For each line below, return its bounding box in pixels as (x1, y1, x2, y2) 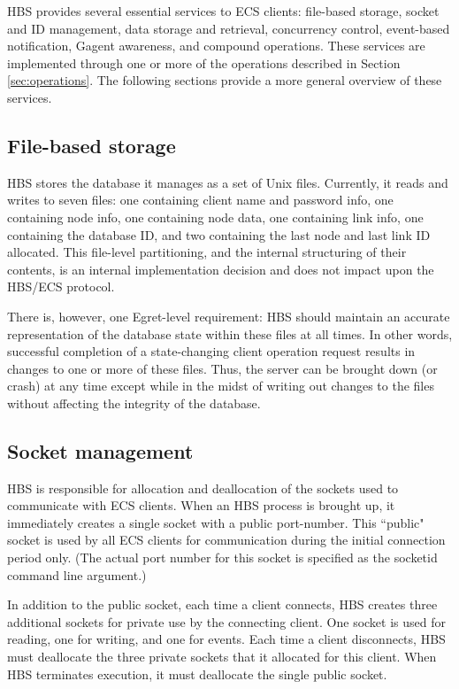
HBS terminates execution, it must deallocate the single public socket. (7, 664, 387, 683)
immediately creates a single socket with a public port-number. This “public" (7, 513, 425, 531)
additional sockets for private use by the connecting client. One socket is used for (7, 612, 446, 631)
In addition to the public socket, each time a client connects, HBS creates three (7, 595, 438, 614)
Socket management (7, 437, 194, 464)
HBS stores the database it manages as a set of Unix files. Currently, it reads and (7, 173, 448, 191)
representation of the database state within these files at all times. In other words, (7, 324, 453, 343)
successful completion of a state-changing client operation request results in (7, 342, 416, 360)
